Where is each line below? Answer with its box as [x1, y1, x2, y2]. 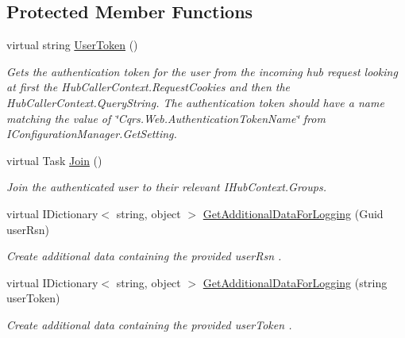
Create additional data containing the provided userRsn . [6, 248, 282, 264]
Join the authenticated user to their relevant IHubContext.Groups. [6, 179, 326, 195]
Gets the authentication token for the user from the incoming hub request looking [6, 63, 398, 79]
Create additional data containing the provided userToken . [6, 316, 292, 332]
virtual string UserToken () [6, 36, 138, 53]
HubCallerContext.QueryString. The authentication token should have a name [6, 94, 384, 110]
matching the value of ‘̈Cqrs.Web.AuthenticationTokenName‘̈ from [6, 109, 326, 126]
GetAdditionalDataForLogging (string [202, 274, 388, 290]
